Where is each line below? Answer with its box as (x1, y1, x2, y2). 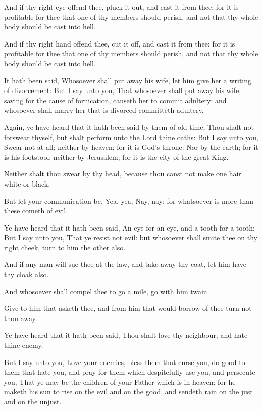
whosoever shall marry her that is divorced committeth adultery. (4, 105, 204, 115)
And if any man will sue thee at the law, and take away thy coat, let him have (4, 259, 246, 269)
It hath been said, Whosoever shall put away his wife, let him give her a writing (4, 75, 252, 85)
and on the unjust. (4, 396, 62, 406)
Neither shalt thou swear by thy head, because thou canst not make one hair (4, 168, 241, 179)
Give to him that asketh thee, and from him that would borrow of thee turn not (4, 303, 252, 313)
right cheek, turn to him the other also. (4, 242, 126, 252)
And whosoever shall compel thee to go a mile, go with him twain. (4, 286, 209, 296)
